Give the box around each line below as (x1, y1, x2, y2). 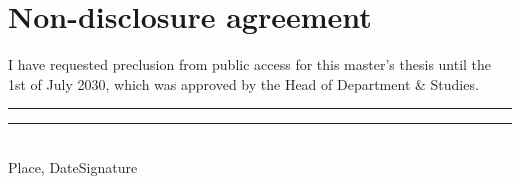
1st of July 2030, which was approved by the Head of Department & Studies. (8, 73, 479, 94)
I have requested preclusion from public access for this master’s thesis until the (8, 54, 492, 75)
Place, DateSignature (8, 156, 138, 177)
